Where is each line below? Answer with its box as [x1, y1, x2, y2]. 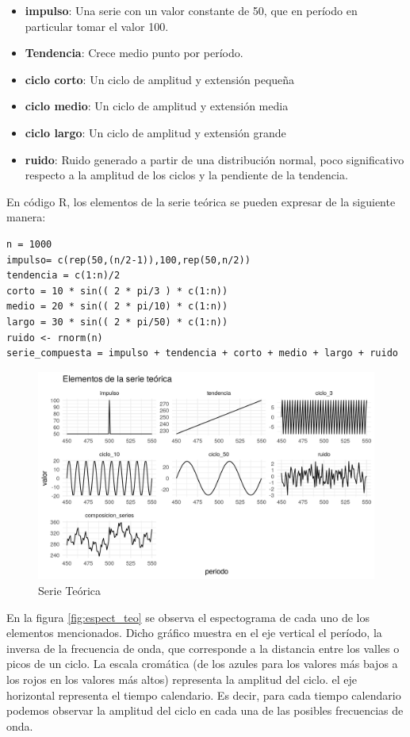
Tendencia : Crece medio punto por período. [25, 44, 243, 61]
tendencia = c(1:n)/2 [6, 270, 121, 282]
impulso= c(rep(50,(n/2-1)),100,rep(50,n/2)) [6, 254, 251, 266]
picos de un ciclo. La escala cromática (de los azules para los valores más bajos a [6, 655, 398, 672]
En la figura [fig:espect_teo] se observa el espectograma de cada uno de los [6, 608, 370, 625]
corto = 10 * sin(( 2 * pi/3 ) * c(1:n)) [6, 285, 228, 297]
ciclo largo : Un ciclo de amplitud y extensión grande [25, 124, 286, 140]
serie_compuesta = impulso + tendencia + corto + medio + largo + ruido [6, 347, 398, 359]
